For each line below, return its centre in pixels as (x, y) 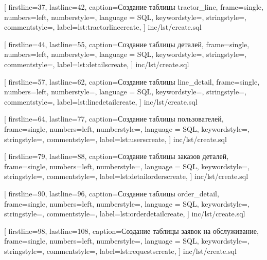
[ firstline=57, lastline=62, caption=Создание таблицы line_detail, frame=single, (132, 81)
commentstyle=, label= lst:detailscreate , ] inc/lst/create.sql (97, 64)
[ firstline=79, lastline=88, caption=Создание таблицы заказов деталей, (117, 156)
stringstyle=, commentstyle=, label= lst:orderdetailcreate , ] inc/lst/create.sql (125, 214)
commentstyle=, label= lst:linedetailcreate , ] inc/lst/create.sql (101, 101)
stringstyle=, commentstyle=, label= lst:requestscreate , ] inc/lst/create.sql (120, 251)
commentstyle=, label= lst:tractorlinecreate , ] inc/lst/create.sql (103, 27)
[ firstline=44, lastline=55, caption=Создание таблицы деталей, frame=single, (127, 44)
